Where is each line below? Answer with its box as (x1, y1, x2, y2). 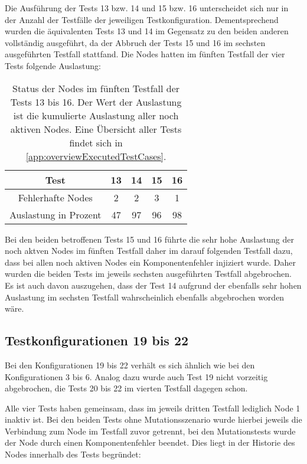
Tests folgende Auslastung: (5, 59, 101, 71)
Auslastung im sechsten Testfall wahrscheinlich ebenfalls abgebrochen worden (5, 290, 285, 303)
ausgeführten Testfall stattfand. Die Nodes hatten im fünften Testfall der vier (5, 48, 285, 60)
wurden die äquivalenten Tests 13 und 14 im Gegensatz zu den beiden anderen (5, 25, 289, 37)
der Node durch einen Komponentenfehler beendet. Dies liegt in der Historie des (5, 436, 295, 449)
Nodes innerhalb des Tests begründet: (5, 448, 141, 460)
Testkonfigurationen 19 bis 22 (5, 331, 189, 349)
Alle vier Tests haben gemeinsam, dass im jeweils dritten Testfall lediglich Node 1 (5, 401, 301, 414)
